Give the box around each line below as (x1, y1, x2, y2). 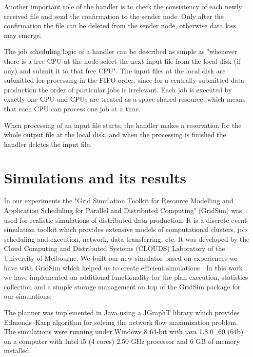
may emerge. (4, 30, 42, 40)
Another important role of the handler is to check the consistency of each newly (4, 1, 242, 11)
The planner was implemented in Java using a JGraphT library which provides (4, 307, 240, 317)
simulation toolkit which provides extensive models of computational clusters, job (4, 224, 247, 234)
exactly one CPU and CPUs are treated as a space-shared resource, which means (4, 94, 246, 104)
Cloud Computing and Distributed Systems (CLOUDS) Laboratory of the (4, 243, 225, 253)
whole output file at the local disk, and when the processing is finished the (4, 129, 226, 140)
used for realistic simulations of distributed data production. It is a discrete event (4, 214, 247, 225)
